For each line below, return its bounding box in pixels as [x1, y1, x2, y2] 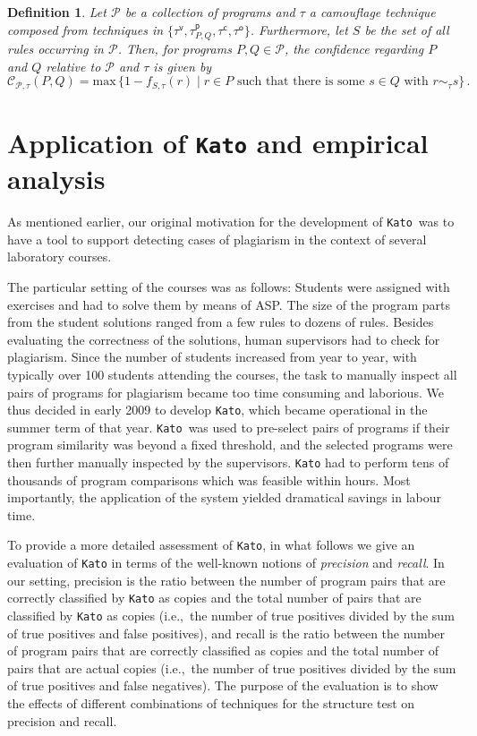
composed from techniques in [7, 20, 164, 39]
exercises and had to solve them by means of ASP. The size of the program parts [7, 295, 451, 313]
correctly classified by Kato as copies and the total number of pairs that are [7, 588, 422, 607]
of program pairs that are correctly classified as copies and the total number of [7, 641, 439, 660]
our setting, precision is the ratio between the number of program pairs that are [7, 570, 446, 589]
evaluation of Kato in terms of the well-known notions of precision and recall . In [7, 553, 445, 572]
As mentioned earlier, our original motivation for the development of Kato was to [7, 212, 455, 231]
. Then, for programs [117, 39, 232, 58]
